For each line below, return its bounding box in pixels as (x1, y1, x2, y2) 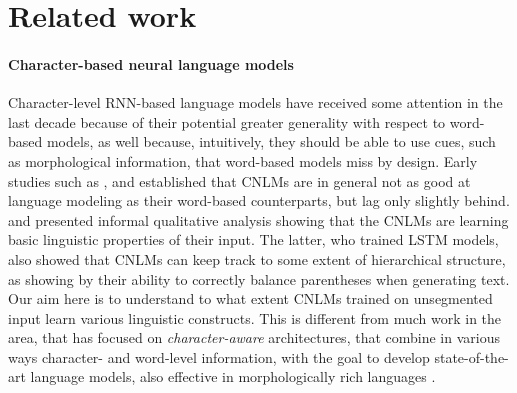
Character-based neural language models (8, 53, 294, 74)
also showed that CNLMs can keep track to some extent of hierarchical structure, (8, 248, 506, 269)
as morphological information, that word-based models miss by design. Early (8, 150, 478, 171)
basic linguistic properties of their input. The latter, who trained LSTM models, (8, 229, 499, 250)
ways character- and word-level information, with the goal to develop (8, 346, 430, 367)
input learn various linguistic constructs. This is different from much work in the (8, 307, 502, 328)
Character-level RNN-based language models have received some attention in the (8, 92, 503, 113)
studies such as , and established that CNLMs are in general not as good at (8, 170, 471, 191)
